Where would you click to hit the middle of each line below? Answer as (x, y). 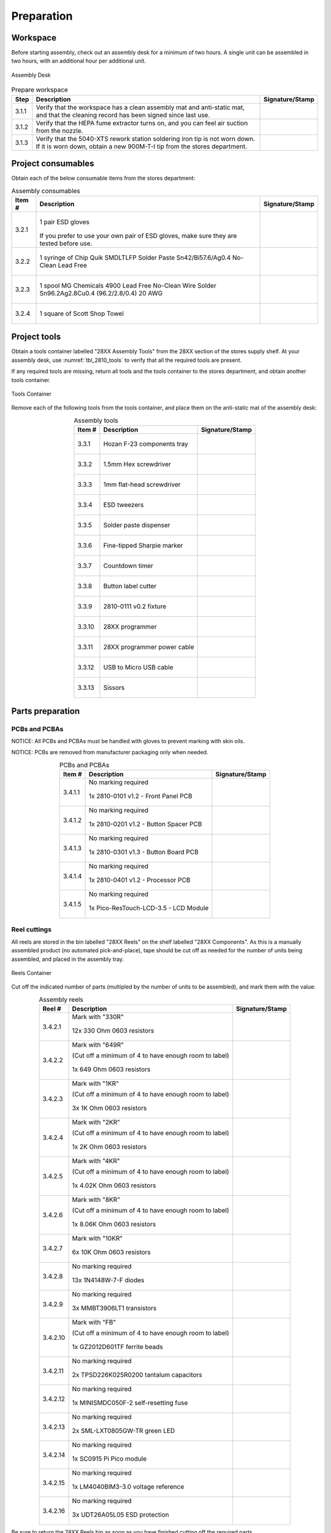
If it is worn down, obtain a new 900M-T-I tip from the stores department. (142, 146)
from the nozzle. (59, 131)
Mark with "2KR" (96, 1122)
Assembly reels (61, 1000)
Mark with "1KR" (95, 1084)
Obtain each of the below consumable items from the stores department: (103, 178)
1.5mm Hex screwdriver (137, 464)
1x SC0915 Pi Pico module (109, 1459)
